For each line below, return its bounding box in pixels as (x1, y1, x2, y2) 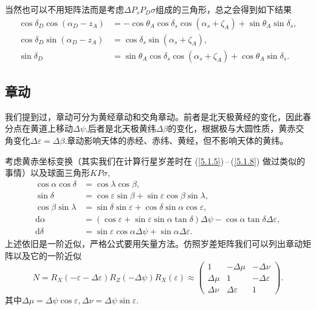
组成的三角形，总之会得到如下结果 (155, 3, 292, 15)
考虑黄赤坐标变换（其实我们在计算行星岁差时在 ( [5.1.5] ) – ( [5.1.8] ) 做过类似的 (5, 154, 305, 167)
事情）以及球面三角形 (5, 166, 90, 179)
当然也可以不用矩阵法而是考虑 (5, 3, 124, 15)
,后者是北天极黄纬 (85, 122, 156, 135)
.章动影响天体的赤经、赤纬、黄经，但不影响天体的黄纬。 (64, 134, 289, 147)
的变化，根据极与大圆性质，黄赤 (168, 122, 296, 135)
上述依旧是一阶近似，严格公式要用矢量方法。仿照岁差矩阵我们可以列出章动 (5, 237, 303, 250)
